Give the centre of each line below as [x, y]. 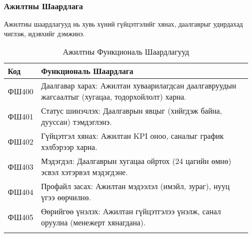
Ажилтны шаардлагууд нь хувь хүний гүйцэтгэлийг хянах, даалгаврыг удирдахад [124, 24]
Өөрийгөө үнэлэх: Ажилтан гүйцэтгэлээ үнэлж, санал [131, 211]
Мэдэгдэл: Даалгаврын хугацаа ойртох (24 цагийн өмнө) [136, 161]
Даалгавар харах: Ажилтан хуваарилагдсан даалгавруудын [139, 86]
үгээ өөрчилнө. [66, 197]
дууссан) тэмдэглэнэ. [76, 122]
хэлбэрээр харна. [69, 147]
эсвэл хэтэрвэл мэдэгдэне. [84, 172]
